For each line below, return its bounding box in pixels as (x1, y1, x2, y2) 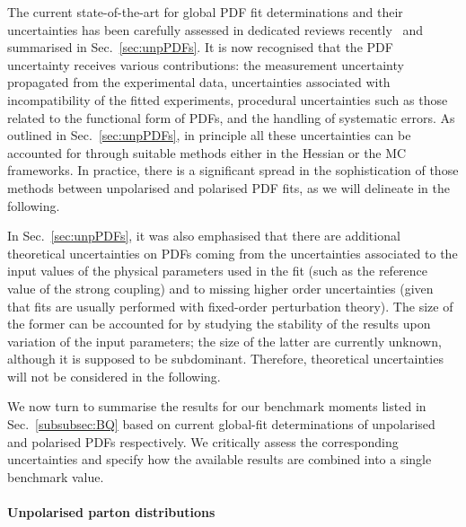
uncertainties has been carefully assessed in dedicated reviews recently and (7, 20, 424, 39)
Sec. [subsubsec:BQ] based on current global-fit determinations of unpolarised (7, 415, 435, 434)
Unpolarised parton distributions (7, 503, 215, 522)
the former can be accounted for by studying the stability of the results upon (7, 314, 431, 333)
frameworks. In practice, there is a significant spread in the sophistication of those (7, 161, 459, 180)
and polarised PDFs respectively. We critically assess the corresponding (7, 432, 399, 451)
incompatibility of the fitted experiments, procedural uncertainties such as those (7, 90, 448, 109)
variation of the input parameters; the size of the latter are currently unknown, (7, 331, 442, 350)
